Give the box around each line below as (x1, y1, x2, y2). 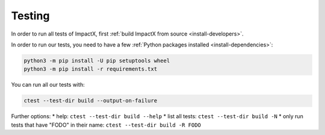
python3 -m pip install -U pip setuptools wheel (23, 57, 170, 64)
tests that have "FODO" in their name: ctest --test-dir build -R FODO (11, 121, 202, 128)
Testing (11, 9, 50, 22)
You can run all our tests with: (11, 81, 85, 89)
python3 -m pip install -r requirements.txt (23, 66, 158, 72)
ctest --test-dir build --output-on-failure (23, 97, 158, 104)
